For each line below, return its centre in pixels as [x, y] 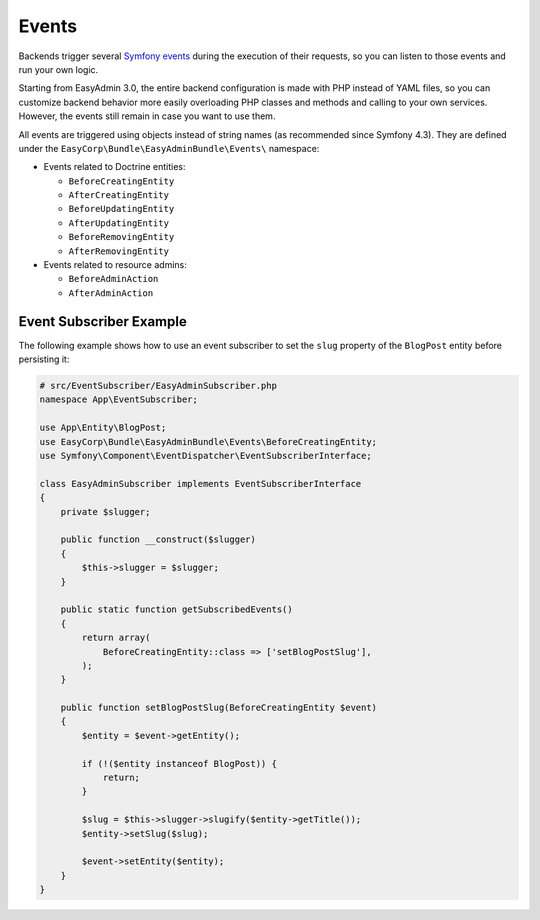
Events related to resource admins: [115, 265]
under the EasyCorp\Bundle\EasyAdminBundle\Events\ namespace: [169, 148]
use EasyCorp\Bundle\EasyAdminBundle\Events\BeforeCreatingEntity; [208, 441]
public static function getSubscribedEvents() [177, 609]
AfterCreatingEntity [119, 195]
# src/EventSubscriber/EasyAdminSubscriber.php [158, 386]
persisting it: [44, 359]
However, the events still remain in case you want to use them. [147, 116]
